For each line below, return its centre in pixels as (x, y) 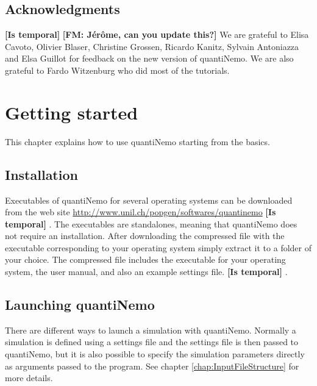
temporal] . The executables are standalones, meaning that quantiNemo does (151, 223)
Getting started (72, 112)
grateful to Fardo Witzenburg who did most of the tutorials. (117, 70)
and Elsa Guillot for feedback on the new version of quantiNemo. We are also (149, 58)
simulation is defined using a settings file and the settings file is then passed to (152, 342)
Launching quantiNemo (80, 305)
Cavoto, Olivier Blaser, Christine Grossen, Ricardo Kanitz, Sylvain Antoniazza (152, 46)
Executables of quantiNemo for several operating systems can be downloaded (149, 200)
